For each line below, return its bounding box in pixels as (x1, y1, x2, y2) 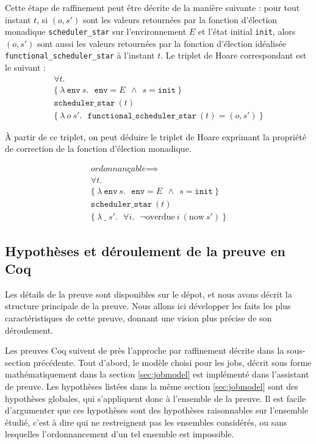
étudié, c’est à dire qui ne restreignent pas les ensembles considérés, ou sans (5, 415, 287, 428)
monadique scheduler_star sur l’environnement (5, 25, 187, 38)
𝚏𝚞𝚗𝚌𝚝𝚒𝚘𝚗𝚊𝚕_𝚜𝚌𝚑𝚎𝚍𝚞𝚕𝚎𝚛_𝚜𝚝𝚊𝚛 (87, 111, 196, 120)
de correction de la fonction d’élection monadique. (5, 142, 192, 155)
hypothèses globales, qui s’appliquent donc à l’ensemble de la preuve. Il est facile (5, 392, 306, 404)
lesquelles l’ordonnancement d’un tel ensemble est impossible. (5, 428, 234, 440)
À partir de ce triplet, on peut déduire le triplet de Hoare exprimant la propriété (5, 130, 306, 143)
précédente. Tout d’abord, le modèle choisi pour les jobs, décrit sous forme (33, 356, 312, 368)
